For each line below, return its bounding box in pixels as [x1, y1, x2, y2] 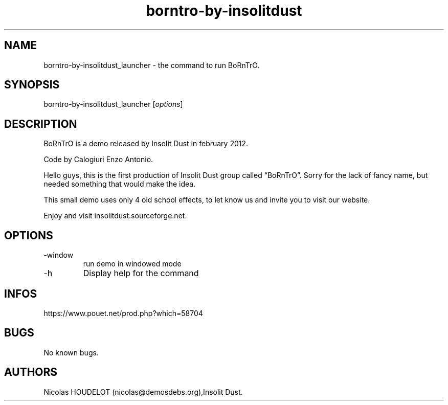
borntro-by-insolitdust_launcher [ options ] [43, 100, 183, 109]
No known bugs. [43, 348, 99, 357]
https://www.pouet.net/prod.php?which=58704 [43, 308, 203, 318]
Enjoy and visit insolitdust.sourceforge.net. [43, 211, 187, 220]
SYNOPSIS [4, 78, 60, 92]
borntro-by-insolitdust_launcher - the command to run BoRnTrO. [43, 60, 260, 70]
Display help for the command [83, 268, 199, 279]
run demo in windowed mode [83, 259, 182, 268]
